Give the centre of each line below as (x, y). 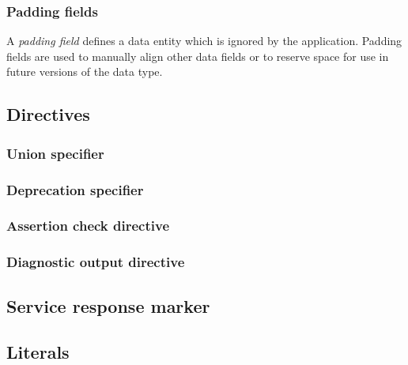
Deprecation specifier (75, 189)
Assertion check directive (88, 226)
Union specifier (55, 153)
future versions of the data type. (85, 71)
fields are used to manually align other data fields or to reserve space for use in (198, 56)
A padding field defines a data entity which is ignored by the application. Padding (204, 41)
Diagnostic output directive (96, 262)
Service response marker (108, 305)
